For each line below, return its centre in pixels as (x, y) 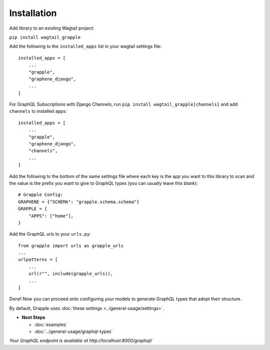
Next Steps (33, 317)
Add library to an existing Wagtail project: (52, 28)
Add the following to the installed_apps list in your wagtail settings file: (85, 46)
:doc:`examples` (51, 324)
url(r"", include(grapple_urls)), (71, 274)
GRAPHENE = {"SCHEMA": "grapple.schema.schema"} (79, 202)
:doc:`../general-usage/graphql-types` (73, 331)
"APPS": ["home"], (51, 216)
